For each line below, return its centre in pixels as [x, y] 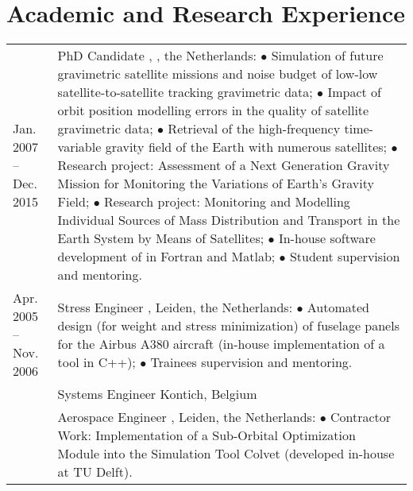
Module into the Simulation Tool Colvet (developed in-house [226, 454]
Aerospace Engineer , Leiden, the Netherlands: [187, 417]
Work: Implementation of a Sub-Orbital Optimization [206, 435]
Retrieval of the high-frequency [254, 129]
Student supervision [345, 257]
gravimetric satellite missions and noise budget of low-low [218, 74]
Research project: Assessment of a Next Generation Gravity [224, 165]
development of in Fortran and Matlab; [166, 257]
